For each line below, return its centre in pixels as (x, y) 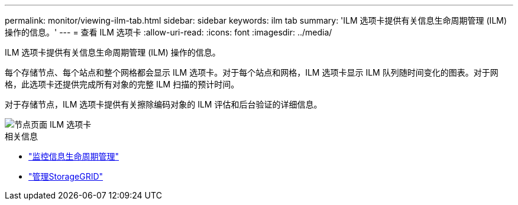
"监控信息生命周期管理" (74, 156)
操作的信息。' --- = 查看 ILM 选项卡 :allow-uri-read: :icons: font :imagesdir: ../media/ (169, 32)
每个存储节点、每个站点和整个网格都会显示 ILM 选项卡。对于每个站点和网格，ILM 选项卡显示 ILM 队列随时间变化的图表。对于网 (252, 72)
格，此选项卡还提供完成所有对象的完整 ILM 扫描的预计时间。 (122, 84)
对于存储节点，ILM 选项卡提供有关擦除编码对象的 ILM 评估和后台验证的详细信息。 (164, 104)
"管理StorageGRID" (66, 176)
